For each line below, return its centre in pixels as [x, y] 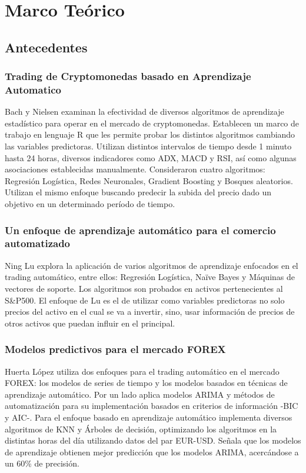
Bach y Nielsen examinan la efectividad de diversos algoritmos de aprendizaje [144, 111]
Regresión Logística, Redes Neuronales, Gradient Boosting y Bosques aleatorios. [149, 180]
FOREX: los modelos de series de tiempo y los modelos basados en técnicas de [146, 383]
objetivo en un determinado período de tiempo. [90, 204]
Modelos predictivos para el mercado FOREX [115, 349]
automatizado [38, 243]
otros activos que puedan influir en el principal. [90, 323]
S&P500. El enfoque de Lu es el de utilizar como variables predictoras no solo [145, 300]
